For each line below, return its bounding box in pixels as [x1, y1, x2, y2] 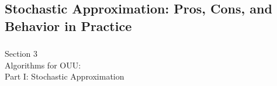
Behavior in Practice [5, 16, 132, 35]
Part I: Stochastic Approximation [5, 70, 124, 82]
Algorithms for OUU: [5, 59, 81, 71]
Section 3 [5, 47, 37, 60]
